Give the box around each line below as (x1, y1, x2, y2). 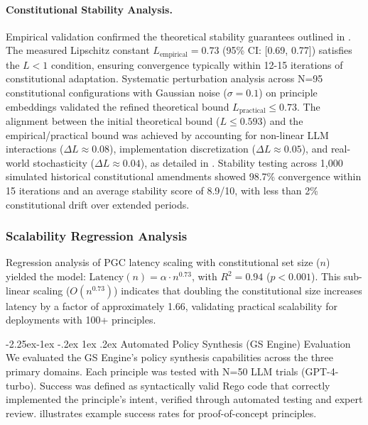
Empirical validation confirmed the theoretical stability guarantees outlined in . (6, 28, 351, 43)
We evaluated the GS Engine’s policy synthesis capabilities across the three (6, 350, 333, 365)
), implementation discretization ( (109, 141, 256, 156)
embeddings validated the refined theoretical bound (6, 99, 229, 114)
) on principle (259, 85, 318, 100)
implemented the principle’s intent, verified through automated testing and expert (6, 392, 363, 407)
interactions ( (6, 141, 64, 156)
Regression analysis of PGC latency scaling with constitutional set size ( (6, 255, 320, 270)
